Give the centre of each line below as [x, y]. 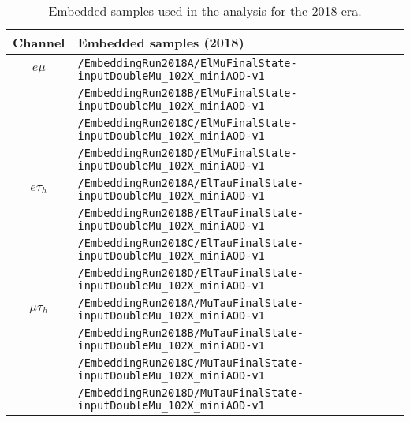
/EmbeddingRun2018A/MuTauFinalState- [190, 303]
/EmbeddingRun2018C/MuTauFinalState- [190, 363]
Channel [39, 42]
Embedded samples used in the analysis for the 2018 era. [205, 11]
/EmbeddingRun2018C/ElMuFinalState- [187, 123]
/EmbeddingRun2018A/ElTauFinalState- [190, 183]
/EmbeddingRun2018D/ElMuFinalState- [187, 153]
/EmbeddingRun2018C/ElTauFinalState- [190, 243]
